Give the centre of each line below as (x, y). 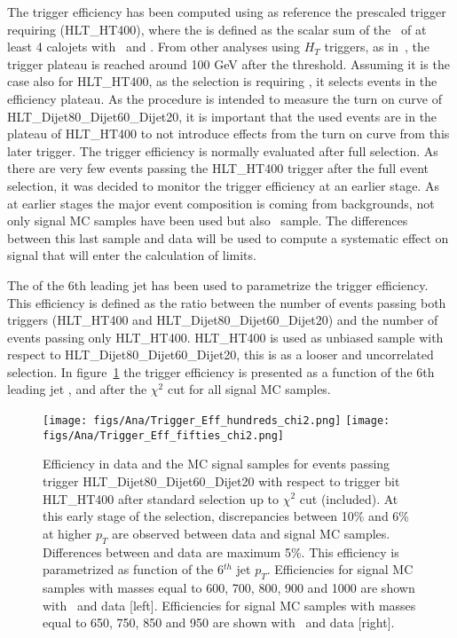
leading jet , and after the (77, 389)
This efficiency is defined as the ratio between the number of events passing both (227, 302)
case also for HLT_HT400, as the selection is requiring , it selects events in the (222, 81)
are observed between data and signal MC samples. (251, 533)
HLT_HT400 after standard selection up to (161, 498)
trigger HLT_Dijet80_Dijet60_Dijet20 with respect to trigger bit (221, 480)
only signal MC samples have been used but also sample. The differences (208, 221)
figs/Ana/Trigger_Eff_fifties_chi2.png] (164, 435)
